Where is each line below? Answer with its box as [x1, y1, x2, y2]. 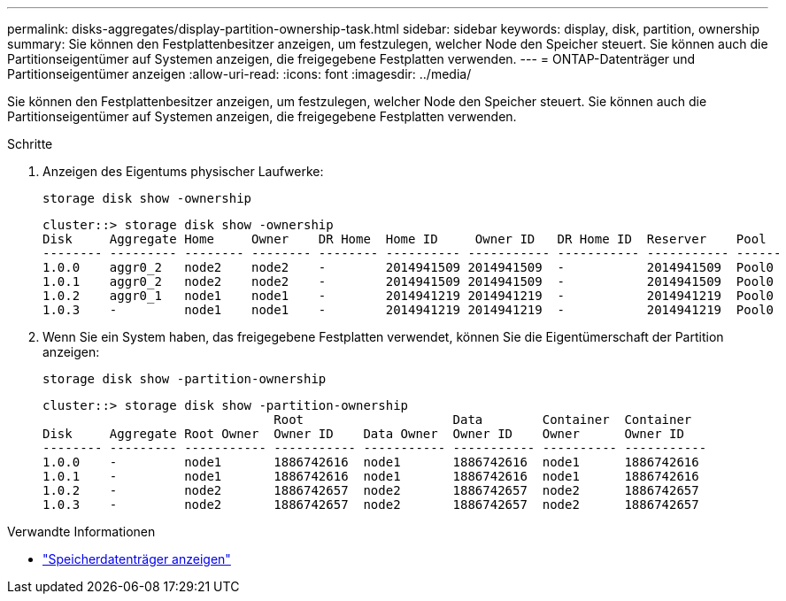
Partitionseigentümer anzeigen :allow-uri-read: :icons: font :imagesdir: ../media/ [7, 66, 472, 81]
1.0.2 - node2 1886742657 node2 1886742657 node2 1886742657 [42, 483, 699, 497]
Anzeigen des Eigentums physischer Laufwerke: [42, 164, 324, 179]
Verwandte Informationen [7, 524, 156, 539]
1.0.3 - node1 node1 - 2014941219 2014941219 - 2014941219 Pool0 [42, 303, 774, 317]
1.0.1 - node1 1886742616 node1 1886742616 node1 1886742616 [42, 469, 699, 483]
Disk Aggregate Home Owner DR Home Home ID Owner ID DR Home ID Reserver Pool [42, 232, 767, 246]
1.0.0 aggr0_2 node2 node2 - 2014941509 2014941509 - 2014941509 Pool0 [42, 260, 774, 274]
